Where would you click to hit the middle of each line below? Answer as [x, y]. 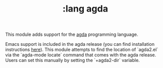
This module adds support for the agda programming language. [72, 35]
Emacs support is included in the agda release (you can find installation [80, 44]
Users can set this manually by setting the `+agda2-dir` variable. [73, 60]
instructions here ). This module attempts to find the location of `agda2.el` [82, 50]
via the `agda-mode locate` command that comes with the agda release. [81, 55]
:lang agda [85, 9]
